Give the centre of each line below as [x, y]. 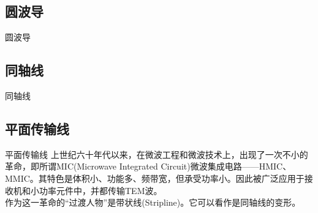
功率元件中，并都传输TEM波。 [100, 190]
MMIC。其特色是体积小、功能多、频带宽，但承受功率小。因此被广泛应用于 [155, 178]
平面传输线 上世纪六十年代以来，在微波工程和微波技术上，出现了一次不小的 [157, 154]
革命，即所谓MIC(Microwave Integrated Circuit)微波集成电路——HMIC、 [148, 166]
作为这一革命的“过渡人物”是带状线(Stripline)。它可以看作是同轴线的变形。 [153, 202]
